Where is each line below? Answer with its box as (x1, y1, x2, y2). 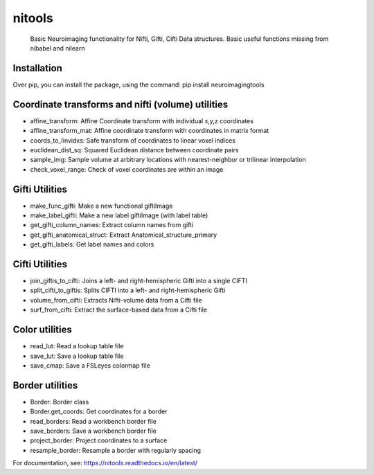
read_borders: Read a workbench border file (30, 417, 157, 425)
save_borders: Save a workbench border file (30, 427, 157, 436)
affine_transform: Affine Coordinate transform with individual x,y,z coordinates (30, 116, 254, 125)
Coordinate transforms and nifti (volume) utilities (12, 98, 229, 110)
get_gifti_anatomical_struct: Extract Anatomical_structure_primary (30, 231, 217, 239)
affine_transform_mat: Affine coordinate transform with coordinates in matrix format (30, 127, 269, 135)
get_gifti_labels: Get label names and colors (30, 240, 154, 249)
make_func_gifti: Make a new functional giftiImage (30, 201, 173, 210)
